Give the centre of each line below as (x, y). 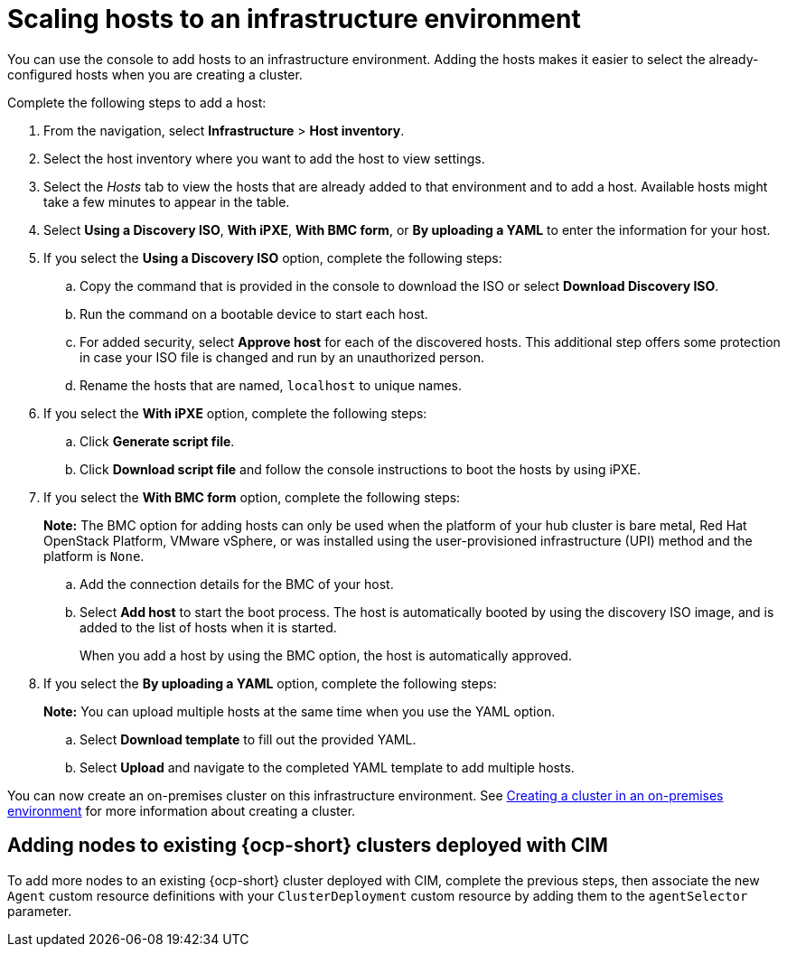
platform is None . (94, 556)
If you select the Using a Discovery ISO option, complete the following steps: (273, 257)
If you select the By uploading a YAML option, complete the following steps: (270, 683)
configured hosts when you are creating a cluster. (155, 74)
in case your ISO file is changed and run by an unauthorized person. (282, 357)
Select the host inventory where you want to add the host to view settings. (264, 158)
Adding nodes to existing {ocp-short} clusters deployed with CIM (308, 846)
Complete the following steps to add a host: (137, 102)
